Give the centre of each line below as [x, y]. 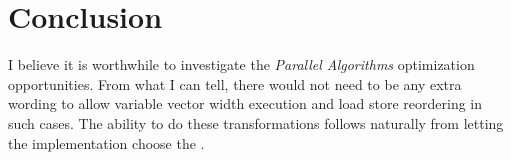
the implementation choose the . [106, 142]
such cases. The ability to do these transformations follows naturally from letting [256, 122]
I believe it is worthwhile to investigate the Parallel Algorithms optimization [241, 64]
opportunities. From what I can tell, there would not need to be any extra [235, 83]
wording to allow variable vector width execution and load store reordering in [245, 103]
